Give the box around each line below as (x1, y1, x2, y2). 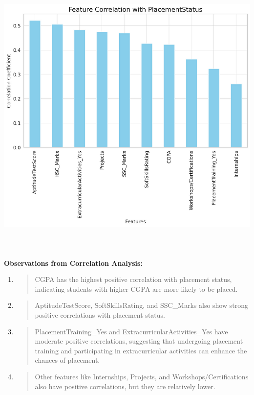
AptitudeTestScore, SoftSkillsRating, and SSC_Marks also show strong (35, 300, 248, 310)
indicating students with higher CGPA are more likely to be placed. (35, 283, 238, 294)
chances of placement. (35, 355, 100, 365)
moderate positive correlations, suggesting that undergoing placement (35, 336, 243, 346)
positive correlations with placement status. (35, 309, 165, 320)
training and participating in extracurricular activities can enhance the (35, 345, 247, 355)
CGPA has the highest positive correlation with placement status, (35, 274, 232, 284)
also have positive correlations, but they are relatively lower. (35, 381, 215, 391)
